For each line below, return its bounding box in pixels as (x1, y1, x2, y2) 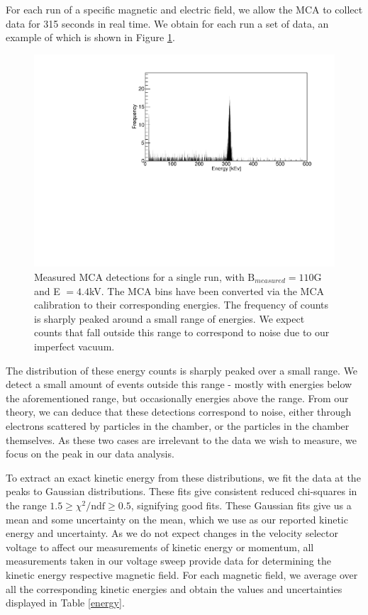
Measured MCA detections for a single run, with (34, 270, 245, 284)
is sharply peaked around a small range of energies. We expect (34, 311, 305, 326)
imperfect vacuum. (34, 339, 115, 353)
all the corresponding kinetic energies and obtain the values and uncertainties (6, 581, 342, 596)
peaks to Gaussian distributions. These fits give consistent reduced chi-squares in (6, 484, 357, 499)
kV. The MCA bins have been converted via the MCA (89, 283, 325, 298)
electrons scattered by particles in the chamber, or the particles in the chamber (6, 418, 350, 433)
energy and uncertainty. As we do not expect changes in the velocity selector (6, 526, 338, 541)
